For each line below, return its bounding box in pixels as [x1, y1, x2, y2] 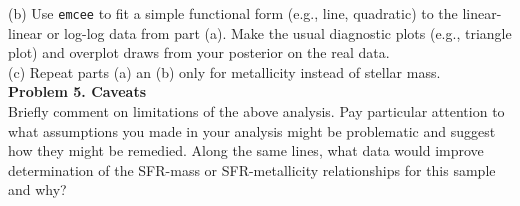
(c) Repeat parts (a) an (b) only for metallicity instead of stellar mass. [8, 61, 441, 82]
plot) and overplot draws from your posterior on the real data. [8, 42, 390, 63]
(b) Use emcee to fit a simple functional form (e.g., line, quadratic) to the [8, 3, 458, 23]
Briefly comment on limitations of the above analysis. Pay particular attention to [8, 101, 505, 122]
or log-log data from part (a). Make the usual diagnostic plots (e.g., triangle [46, 22, 512, 43]
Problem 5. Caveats [8, 81, 147, 102]
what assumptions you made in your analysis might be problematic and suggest [8, 120, 496, 141]
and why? [8, 179, 67, 200]
